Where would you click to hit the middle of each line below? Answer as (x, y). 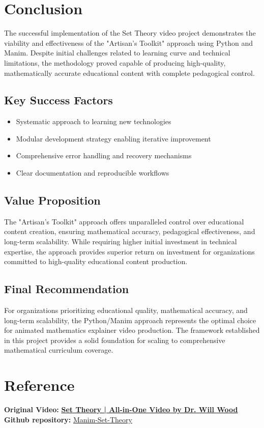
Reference (39, 385)
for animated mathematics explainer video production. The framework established (132, 330)
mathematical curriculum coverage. (59, 350)
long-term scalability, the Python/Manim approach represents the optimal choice (130, 320)
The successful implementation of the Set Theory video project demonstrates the (130, 33)
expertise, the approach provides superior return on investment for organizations (129, 251)
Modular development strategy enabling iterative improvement (113, 138)
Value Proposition (52, 200)
